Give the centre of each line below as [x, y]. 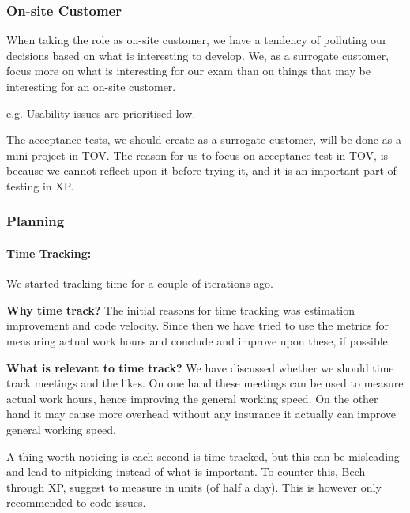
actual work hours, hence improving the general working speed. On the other [192, 398]
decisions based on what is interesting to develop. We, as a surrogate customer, [198, 55]
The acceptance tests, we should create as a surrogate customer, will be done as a [204, 140]
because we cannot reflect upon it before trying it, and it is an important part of [201, 170]
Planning [36, 221]
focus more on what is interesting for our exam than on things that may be [188, 71]
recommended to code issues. [76, 502]
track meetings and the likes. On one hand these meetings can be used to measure [205, 383]
